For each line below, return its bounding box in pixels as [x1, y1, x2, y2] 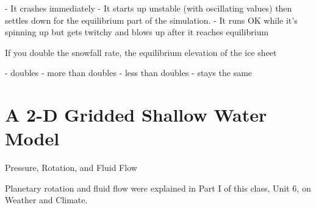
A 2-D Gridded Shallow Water [5, 102, 267, 127]
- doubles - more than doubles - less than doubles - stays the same [5, 66, 253, 79]
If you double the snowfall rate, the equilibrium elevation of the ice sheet [5, 46, 277, 58]
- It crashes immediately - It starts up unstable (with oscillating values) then [5, 2, 292, 14]
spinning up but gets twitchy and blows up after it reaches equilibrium [5, 26, 269, 38]
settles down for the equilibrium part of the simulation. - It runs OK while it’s [5, 13, 298, 26]
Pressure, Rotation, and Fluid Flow [5, 161, 137, 174]
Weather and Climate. [5, 193, 88, 206]
